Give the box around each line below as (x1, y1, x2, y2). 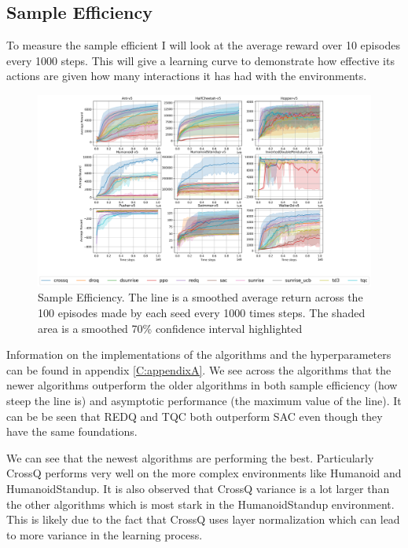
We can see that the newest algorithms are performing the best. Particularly (6, 449, 374, 466)
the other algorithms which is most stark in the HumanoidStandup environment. (6, 495, 395, 512)
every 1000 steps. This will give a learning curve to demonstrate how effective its (6, 52, 395, 68)
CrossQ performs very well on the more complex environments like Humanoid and (6, 465, 402, 481)
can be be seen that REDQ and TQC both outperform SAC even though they (6, 407, 383, 424)
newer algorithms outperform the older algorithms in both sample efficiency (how (6, 377, 398, 393)
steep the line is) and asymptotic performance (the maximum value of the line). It (6, 393, 402, 409)
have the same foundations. (6, 423, 138, 440)
